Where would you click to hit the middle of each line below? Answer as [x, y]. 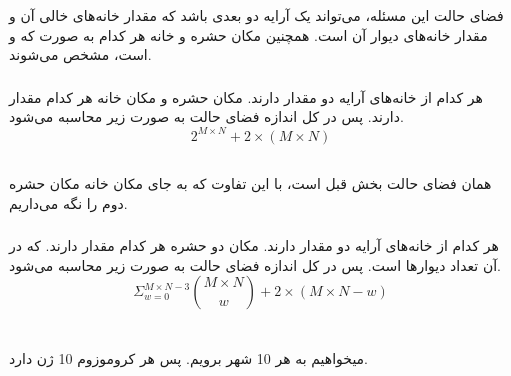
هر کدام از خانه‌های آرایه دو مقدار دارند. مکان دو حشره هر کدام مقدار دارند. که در [254, 245]
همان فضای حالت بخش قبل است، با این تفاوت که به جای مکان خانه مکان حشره [250, 182]
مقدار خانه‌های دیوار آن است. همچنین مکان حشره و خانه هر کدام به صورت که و [248, 34]
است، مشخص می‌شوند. [80, 54]
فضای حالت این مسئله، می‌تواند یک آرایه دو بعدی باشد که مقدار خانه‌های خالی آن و [256, 15]
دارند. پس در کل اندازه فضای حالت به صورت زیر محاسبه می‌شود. [206, 116]
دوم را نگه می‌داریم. [68, 202]
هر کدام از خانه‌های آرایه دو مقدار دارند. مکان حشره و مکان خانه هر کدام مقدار [246, 96]
